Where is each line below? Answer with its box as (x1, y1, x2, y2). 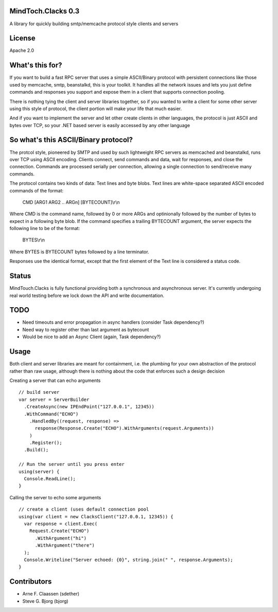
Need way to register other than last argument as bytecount (22, 326, 149, 333)
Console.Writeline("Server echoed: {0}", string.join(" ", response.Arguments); (24, 556, 233, 563)
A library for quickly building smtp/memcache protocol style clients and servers (9, 21, 179, 27)
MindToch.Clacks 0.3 (9, 7, 80, 15)
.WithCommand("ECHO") (24, 411, 79, 417)
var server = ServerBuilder (19, 396, 90, 403)
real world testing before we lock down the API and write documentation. (9, 292, 165, 299)
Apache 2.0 (9, 47, 34, 54)
